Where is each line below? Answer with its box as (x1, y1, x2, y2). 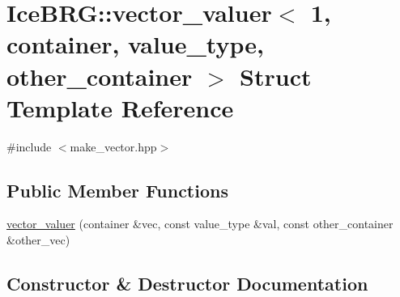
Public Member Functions (6, 177, 228, 202)
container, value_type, (6, 28, 264, 61)
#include (6, 138, 52, 155)
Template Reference (6, 91, 234, 124)
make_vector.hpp (70, 138, 157, 155)
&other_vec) (6, 231, 70, 248)
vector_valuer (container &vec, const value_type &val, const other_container (6, 215, 394, 232)
